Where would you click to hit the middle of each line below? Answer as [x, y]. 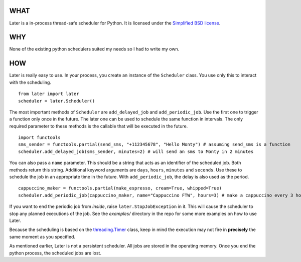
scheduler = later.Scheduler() [57, 101]
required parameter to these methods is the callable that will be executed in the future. [99, 126]
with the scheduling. [30, 82]
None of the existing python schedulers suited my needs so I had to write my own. [94, 49]
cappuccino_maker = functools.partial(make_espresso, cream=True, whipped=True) [120, 188]
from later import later [49, 94]
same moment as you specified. [42, 236]
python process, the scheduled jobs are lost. [55, 253]
